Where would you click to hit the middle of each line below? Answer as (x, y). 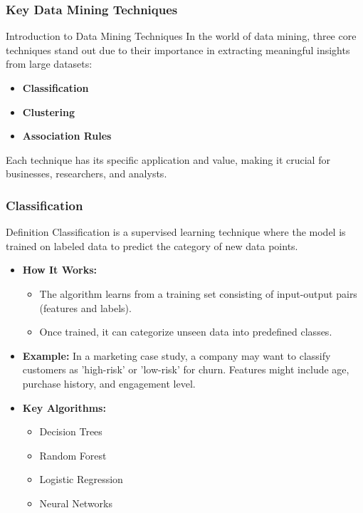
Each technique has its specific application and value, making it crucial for (168, 159)
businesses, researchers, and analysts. (86, 173)
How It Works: (60, 270)
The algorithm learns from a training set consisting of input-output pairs (198, 293)
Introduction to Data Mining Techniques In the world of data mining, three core (181, 36)
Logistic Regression (81, 479)
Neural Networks (76, 503)
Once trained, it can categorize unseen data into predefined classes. (186, 332)
